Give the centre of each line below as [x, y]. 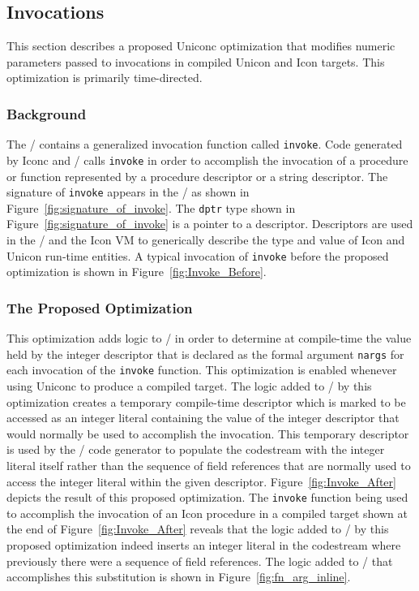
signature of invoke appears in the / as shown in [128, 192]
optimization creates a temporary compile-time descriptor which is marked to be [206, 401]
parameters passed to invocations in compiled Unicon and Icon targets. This [196, 61]
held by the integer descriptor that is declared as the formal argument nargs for [205, 354]
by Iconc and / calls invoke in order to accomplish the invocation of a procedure [207, 160]
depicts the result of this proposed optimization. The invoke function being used [207, 497]
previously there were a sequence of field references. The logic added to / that [200, 561]
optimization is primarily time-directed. [105, 78]
